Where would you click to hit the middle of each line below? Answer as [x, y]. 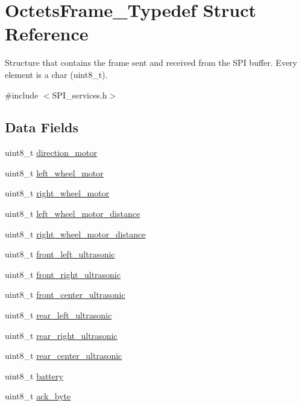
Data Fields [42, 127]
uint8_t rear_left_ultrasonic [58, 315]
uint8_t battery [34, 375]
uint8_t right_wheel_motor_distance [75, 234]
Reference [47, 34]
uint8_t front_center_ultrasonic [65, 295]
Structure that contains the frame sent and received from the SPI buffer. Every [151, 63]
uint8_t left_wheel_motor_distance [73, 214]
